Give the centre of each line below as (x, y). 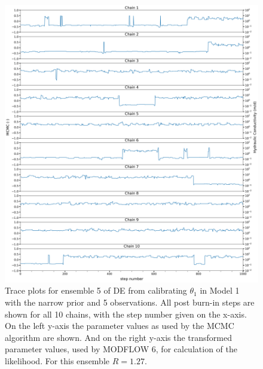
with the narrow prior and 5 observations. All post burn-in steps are (130, 302)
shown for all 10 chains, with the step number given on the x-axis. (126, 314)
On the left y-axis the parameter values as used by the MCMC (120, 326)
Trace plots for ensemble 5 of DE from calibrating (96, 290)
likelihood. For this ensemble (57, 361)
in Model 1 (220, 290)
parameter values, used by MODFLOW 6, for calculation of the (121, 349)
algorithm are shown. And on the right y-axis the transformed (119, 337)
